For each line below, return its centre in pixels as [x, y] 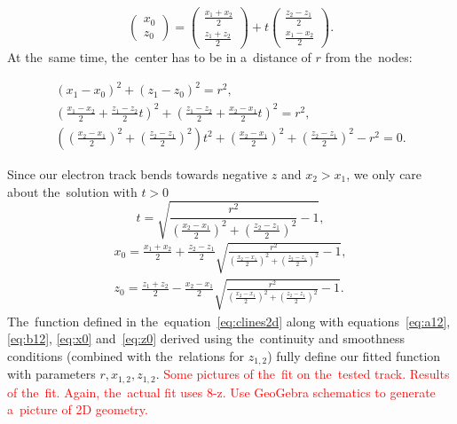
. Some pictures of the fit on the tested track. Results [303, 374]
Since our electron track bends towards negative [138, 173]
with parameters [51, 374]
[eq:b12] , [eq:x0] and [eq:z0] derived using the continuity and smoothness [206, 338]
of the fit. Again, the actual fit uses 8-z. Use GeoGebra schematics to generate [221, 392]
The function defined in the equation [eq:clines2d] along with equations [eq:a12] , [229, 321]
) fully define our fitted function [354, 355]
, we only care [384, 173]
